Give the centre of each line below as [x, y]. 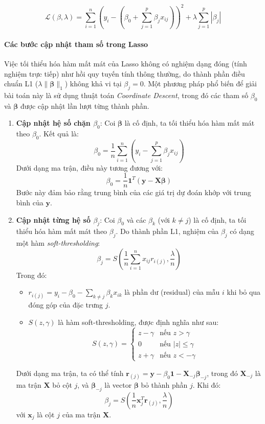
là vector [118, 385]
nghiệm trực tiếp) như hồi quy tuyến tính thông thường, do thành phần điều [125, 73]
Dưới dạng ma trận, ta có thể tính [70, 373]
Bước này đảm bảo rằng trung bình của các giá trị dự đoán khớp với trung [134, 192]
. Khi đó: [207, 385]
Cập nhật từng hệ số [53, 219]
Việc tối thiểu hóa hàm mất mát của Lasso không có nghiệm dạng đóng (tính [126, 64]
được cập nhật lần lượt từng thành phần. [85, 105]
